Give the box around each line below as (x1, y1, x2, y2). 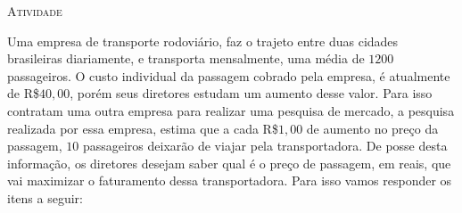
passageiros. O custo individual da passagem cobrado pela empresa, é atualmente (7, 66, 450, 85)
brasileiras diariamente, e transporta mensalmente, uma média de (7, 49, 365, 68)
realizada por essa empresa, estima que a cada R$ (7, 119, 278, 137)
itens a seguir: (7, 188, 83, 207)
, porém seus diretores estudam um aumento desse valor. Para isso (70, 84, 433, 102)
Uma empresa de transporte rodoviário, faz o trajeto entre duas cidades (7, 31, 399, 50)
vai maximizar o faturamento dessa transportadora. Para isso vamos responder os (7, 171, 452, 190)
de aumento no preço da (306, 119, 439, 137)
